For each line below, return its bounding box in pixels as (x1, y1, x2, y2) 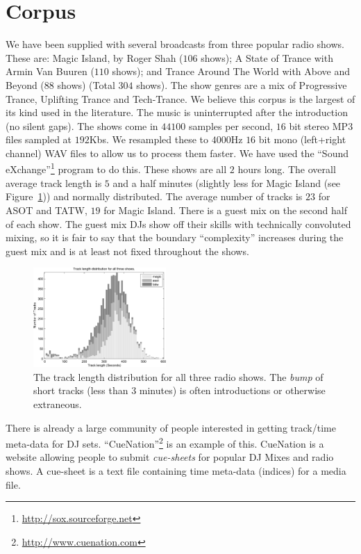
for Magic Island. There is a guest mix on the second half (103, 202, 347, 217)
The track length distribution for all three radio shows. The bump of (33, 369, 324, 384)
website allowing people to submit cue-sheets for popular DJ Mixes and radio (6, 450, 334, 464)
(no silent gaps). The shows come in (6, 118, 158, 133)
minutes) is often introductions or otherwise (139, 383, 326, 398)
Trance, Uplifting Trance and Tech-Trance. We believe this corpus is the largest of (6, 91, 355, 106)
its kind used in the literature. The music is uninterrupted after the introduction (6, 105, 348, 120)
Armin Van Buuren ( (6, 64, 94, 79)
